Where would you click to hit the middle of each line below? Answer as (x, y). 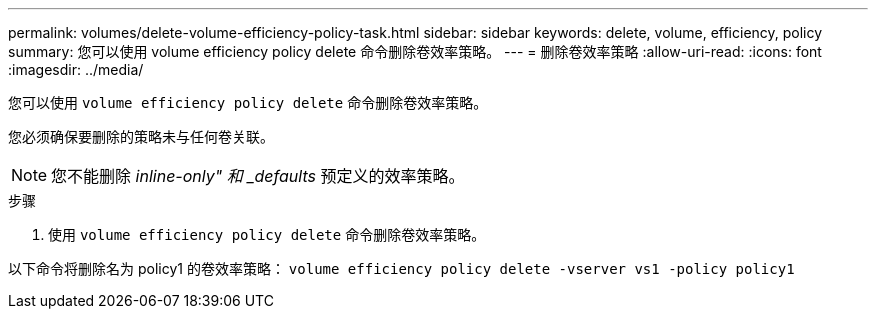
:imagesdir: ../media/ (76, 69)
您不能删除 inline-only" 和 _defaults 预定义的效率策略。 (258, 176)
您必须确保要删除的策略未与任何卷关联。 (141, 136)
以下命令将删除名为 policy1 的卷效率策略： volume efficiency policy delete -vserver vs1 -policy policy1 (401, 268)
